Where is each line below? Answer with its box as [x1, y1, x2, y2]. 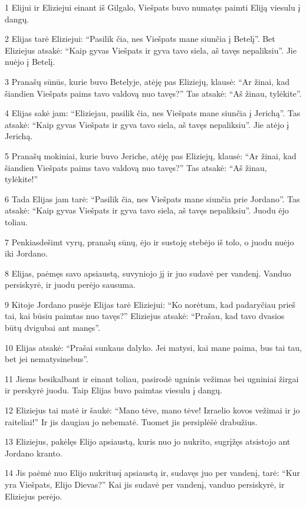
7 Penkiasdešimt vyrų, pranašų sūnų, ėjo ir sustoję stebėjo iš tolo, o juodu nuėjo [5, 235, 294, 248]
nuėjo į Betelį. [5, 55, 55, 68]
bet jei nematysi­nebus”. [5, 353, 88, 365]
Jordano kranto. [5, 446, 62, 459]
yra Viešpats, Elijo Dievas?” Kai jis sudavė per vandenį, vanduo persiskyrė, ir [5, 478, 285, 490]
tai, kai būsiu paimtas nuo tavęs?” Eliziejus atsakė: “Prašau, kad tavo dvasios [5, 310, 285, 322]
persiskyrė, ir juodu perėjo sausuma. [5, 278, 136, 291]
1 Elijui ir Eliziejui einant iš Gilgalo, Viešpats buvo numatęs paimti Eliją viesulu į [5, 1, 301, 13]
